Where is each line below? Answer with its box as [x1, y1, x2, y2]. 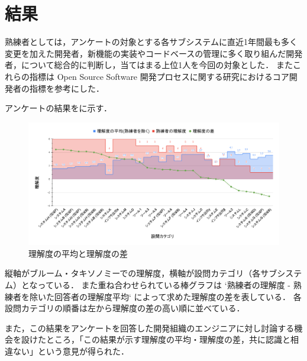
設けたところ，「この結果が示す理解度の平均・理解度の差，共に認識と [21, 333, 290, 346]
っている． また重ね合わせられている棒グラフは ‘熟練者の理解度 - [37, 278, 290, 291]
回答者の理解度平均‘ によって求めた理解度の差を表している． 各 [54, 290, 302, 302]
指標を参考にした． [29, 82, 104, 94]
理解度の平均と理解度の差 [28, 247, 128, 259]
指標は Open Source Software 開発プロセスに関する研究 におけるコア [29, 70, 289, 82]
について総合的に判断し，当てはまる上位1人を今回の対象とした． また [21, 59, 293, 71]
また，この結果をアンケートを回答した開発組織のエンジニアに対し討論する [5, 321, 295, 334]
